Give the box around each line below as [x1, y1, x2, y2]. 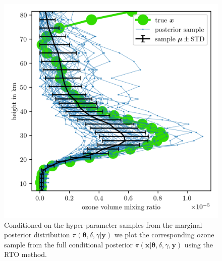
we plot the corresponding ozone [114, 229, 214, 240]
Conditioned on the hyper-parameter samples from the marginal [4, 219, 202, 230]
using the [184, 239, 213, 249]
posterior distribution [4, 229, 70, 240]
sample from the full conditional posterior [4, 239, 133, 249]
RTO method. [4, 249, 47, 259]
